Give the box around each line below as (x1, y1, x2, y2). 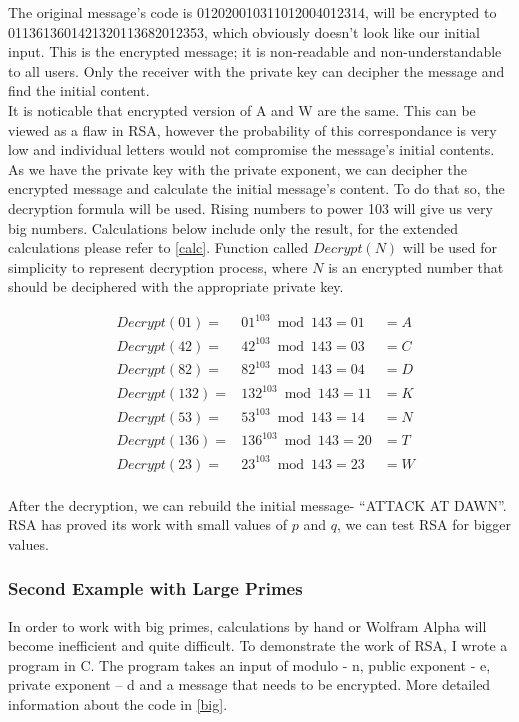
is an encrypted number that (328, 256, 504, 277)
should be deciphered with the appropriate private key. (8, 276, 344, 297)
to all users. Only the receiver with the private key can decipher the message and (8, 60, 505, 81)
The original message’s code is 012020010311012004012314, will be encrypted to (8, 2, 497, 22)
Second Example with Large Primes (8, 576, 303, 601)
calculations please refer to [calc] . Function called (8, 237, 309, 258)
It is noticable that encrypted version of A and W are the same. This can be (8, 99, 476, 120)
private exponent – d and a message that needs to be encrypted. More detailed (8, 674, 491, 695)
